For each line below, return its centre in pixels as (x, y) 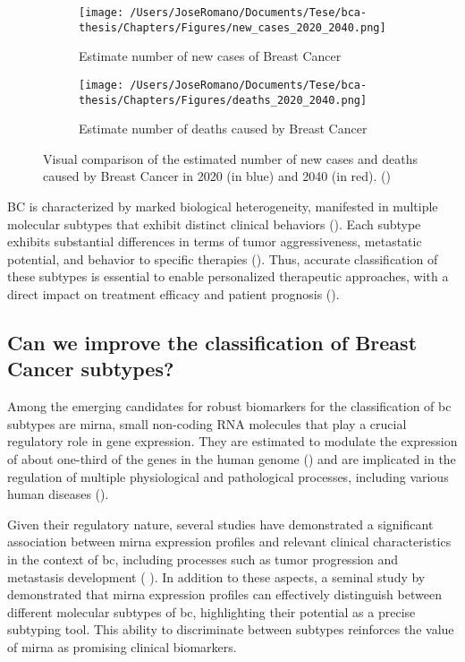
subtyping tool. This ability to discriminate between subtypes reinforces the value (231, 629)
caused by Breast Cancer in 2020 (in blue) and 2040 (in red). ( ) (217, 176)
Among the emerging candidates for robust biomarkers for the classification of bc (229, 406)
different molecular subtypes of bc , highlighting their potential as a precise (211, 611)
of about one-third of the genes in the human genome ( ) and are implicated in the (232, 458)
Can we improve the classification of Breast (212, 342)
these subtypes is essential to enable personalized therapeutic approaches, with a (228, 276)
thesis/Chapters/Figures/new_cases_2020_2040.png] (232, 27)
